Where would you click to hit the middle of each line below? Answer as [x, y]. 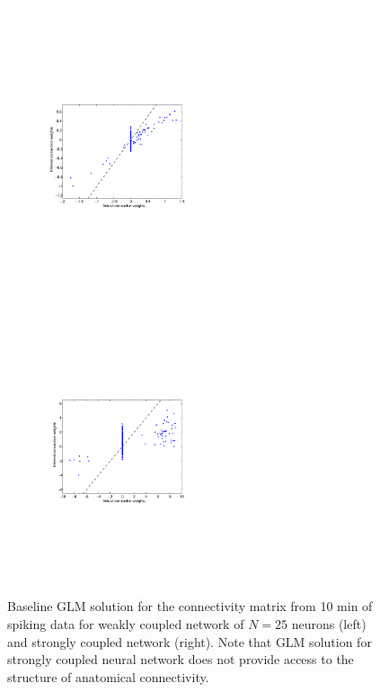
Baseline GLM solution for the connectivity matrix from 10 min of [190, 606]
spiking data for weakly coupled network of [126, 624]
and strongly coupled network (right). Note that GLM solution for [190, 641]
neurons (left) [329, 624]
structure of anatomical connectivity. [108, 676]
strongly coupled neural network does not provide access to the [181, 659]
